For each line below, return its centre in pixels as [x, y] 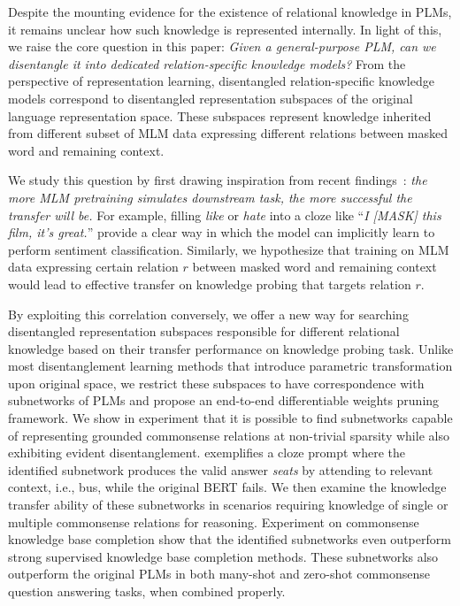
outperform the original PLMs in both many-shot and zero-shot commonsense [219, 574]
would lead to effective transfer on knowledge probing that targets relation [210, 284]
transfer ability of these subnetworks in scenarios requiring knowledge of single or [228, 505]
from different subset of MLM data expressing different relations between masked [228, 133]
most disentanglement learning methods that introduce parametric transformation [230, 366]
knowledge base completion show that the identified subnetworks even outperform [230, 539]
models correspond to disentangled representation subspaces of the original [211, 98]
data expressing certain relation [93, 267]
